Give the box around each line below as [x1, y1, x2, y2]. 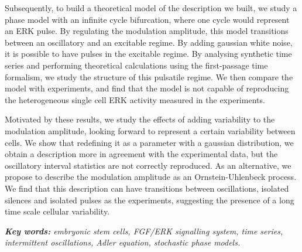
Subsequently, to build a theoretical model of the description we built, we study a [5, 2, 297, 13]
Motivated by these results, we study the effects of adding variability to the [5, 113, 275, 125]
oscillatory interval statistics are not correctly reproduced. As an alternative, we [5, 159, 291, 171]
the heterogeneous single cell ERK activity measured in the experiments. [5, 93, 265, 105]
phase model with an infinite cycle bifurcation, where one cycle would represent [5, 13, 290, 25]
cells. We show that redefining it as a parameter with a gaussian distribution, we [5, 136, 294, 148]
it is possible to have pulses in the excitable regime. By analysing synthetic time [5, 47, 292, 60]
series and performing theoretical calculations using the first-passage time [5, 59, 268, 71]
